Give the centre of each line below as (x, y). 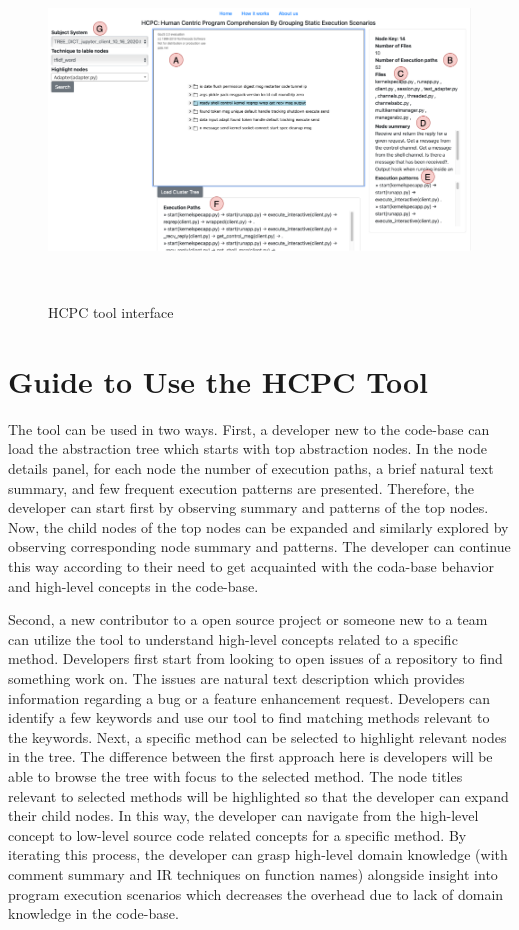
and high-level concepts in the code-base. (133, 585)
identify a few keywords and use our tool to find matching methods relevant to (249, 717)
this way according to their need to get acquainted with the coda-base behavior (251, 566)
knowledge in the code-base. (93, 913)
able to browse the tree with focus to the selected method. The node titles (235, 775)
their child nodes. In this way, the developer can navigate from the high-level (243, 815)
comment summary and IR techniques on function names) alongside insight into (253, 873)
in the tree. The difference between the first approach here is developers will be (250, 756)
